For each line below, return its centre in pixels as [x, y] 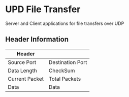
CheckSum [62, 71]
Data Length [22, 71]
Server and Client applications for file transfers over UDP [65, 23]
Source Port [22, 62]
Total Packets [65, 79]
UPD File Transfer [43, 9]
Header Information [37, 39]
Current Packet [26, 79]
